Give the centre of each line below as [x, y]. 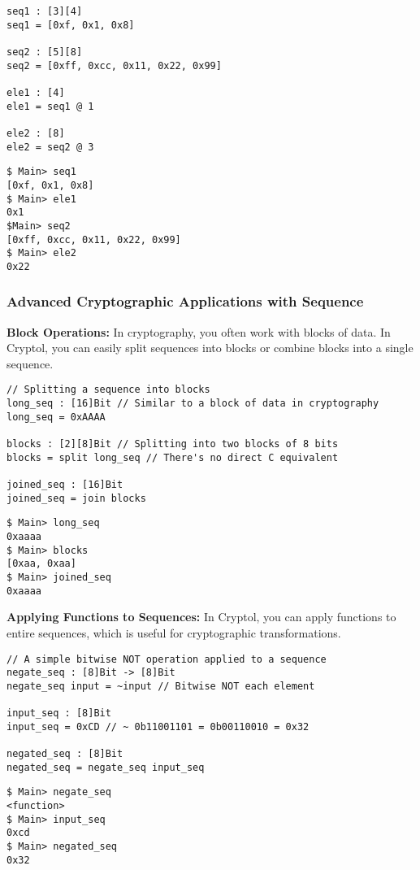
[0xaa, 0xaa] [41, 564]
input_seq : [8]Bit [59, 713]
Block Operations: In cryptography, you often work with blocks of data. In [199, 331]
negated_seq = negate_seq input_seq [106, 767]
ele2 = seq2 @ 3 [50, 147]
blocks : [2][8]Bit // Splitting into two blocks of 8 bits [173, 444]
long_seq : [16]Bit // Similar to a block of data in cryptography [193, 404]
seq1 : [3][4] [45, 11]
